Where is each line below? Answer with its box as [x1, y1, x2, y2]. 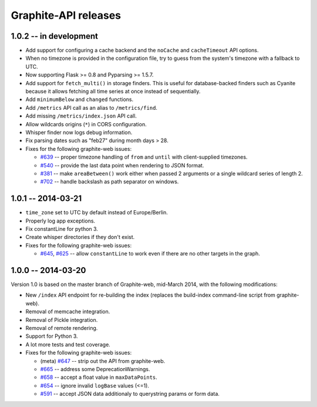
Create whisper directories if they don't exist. [25, 234, 135, 241]
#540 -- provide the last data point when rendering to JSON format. [40, 162, 204, 169]
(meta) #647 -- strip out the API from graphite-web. [40, 357, 166, 364]
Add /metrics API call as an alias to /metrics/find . [25, 104, 158, 111]
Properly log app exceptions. [25, 217, 96, 224]
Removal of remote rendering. [25, 325, 98, 332]
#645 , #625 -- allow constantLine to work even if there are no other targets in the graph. [40, 250, 261, 257]
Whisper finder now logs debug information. [25, 129, 133, 136]
